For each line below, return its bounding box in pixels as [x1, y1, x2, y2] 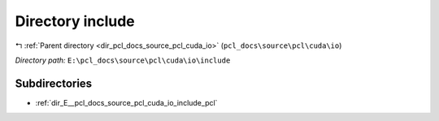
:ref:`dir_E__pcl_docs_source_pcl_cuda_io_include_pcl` [35, 97, 218, 107]
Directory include [15, 12, 136, 30]
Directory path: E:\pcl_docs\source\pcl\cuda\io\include [15, 55, 231, 65]
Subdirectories [15, 76, 93, 90]
